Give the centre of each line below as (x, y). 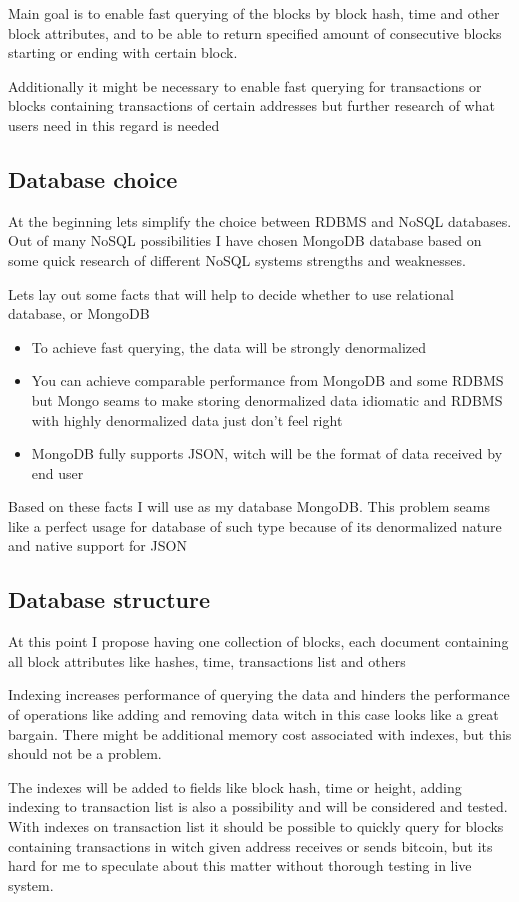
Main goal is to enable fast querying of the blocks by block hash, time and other (254, 13)
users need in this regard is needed (114, 124)
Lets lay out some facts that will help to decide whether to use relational (231, 293)
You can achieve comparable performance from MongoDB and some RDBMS (267, 380)
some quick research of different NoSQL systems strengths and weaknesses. (237, 259)
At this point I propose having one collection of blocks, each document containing (258, 641)
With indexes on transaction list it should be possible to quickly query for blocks (256, 826)
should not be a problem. (85, 753)
